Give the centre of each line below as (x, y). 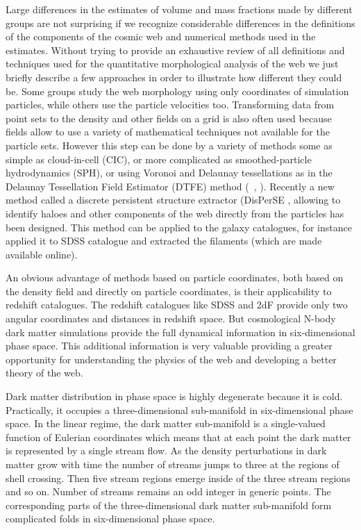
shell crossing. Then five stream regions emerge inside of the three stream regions (178, 478)
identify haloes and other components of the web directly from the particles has (175, 213)
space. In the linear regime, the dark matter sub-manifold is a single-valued (166, 423)
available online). (42, 254)
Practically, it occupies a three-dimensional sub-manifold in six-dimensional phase (179, 409)
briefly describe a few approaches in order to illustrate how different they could (174, 77)
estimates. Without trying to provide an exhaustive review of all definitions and (175, 50)
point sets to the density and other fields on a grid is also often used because (169, 118)
